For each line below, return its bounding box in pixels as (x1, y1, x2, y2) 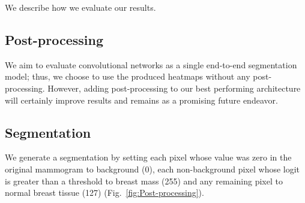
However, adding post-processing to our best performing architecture (47, 81, 301, 94)
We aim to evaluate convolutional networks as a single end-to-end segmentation (5, 58, 297, 71)
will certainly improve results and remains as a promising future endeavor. (5, 93, 278, 106)
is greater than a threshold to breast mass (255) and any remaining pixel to (5, 174, 283, 187)
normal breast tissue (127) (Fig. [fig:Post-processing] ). (5, 186, 204, 199)
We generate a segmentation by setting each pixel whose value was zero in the (5, 151, 292, 163)
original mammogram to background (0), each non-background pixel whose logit (5, 162, 300, 175)
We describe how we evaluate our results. (5, 1, 156, 13)
